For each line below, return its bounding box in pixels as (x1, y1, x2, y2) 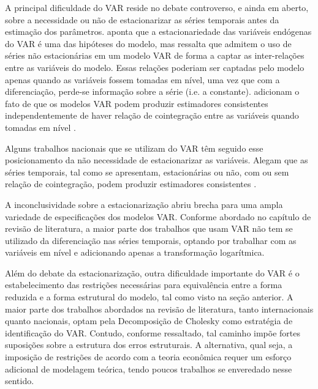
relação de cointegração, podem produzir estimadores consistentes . (5, 177, 257, 190)
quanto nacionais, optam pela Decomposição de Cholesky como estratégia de (5, 314, 293, 327)
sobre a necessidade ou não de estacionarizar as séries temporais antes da (5, 13, 279, 26)
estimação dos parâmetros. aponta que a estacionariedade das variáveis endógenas (5, 25, 312, 38)
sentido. (5, 374, 34, 387)
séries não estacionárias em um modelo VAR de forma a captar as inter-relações (5, 49, 305, 62)
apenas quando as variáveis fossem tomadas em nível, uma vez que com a (5, 73, 280, 86)
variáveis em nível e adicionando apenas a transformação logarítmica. (5, 246, 265, 259)
